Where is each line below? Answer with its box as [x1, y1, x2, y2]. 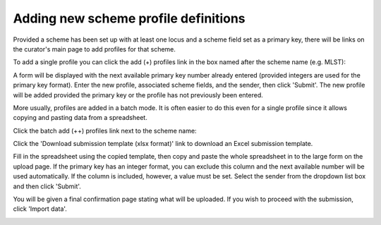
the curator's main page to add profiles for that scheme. [13, 44, 176, 53]
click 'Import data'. [13, 205, 67, 213]
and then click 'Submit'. [13, 182, 81, 190]
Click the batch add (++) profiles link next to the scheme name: [13, 126, 197, 135]
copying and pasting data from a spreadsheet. [13, 114, 147, 122]
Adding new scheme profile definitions [13, 11, 246, 26]
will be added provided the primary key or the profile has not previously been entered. [13, 90, 264, 99]
